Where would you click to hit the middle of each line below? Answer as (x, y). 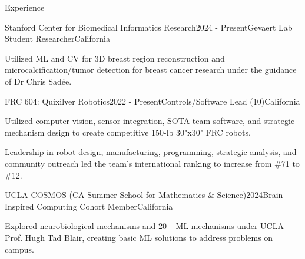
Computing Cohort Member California (105, 206)
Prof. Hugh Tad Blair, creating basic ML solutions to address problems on (139, 237)
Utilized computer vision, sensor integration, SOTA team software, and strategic (150, 121)
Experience (25, 7)
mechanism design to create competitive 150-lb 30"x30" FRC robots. (128, 132)
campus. (19, 249)
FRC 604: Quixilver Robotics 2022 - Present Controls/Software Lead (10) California (152, 101)
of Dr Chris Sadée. (38, 81)
